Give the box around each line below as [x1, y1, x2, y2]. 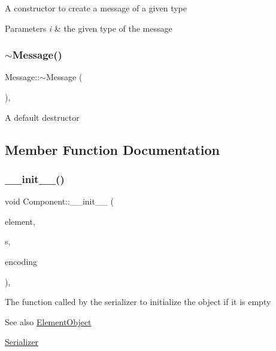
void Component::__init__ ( [5, 195, 114, 207]
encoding [5, 255, 38, 267]
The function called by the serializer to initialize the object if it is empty [5, 295, 271, 308]
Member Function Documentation [5, 140, 220, 158]
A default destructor [5, 111, 80, 123]
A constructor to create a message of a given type [5, 2, 187, 14]
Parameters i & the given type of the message [5, 22, 172, 34]
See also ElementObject [5, 315, 92, 328]
